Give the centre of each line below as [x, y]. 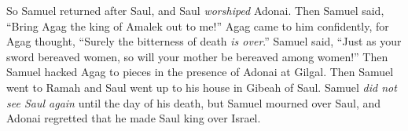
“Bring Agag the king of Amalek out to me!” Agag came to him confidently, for [198, 25]
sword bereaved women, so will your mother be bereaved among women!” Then [197, 56]
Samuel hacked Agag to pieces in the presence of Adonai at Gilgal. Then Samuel [200, 72]
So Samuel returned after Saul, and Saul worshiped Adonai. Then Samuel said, [195, 10]
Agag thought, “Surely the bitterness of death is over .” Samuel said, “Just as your [204, 41]
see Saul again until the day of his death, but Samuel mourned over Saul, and [194, 102]
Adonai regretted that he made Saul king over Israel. [134, 118]
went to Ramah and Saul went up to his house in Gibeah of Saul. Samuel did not [202, 87]
